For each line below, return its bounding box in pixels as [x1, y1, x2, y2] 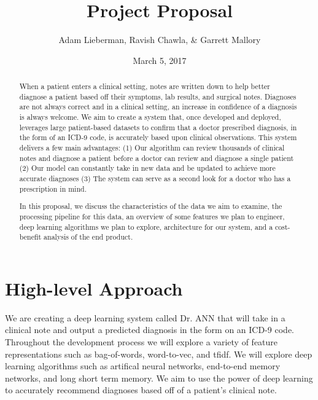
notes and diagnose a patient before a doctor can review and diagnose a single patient [19, 152, 294, 163]
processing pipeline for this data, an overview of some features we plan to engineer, [19, 211, 285, 221]
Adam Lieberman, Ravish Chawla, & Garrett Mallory [58, 33, 261, 46]
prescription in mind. [19, 183, 87, 194]
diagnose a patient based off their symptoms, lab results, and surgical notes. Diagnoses [19, 91, 297, 101]
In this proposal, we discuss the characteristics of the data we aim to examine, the [19, 201, 282, 211]
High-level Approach [5, 275, 183, 300]
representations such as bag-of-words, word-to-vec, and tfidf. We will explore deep [5, 347, 312, 360]
